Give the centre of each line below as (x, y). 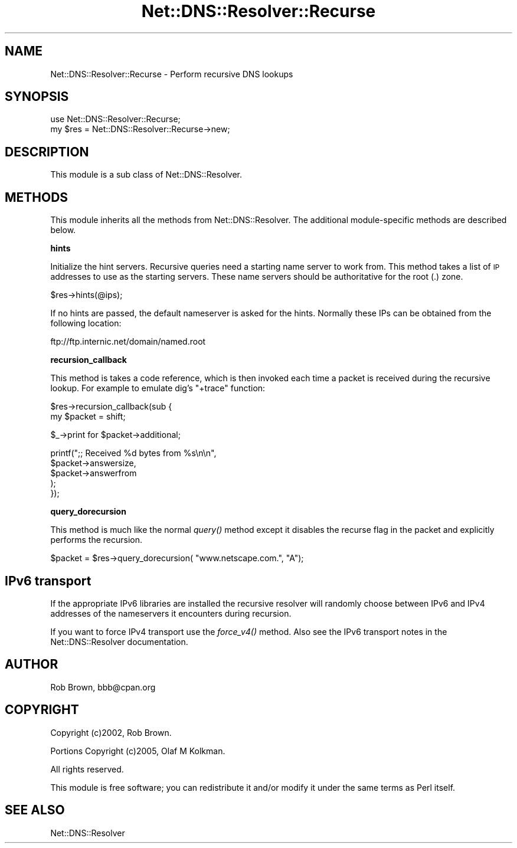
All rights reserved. (87, 769)
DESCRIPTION (47, 152)
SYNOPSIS (37, 97)
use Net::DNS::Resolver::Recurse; (115, 119)
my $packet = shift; (88, 417)
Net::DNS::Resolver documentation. (119, 641)
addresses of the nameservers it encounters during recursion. (171, 613)
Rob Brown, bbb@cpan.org (103, 687)
